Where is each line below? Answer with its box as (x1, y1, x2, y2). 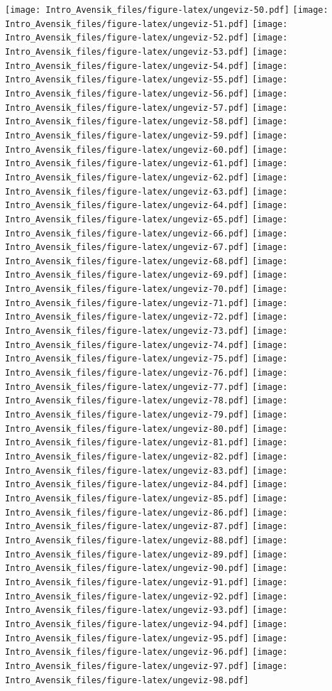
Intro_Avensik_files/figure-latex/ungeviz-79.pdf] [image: (5, 410, 288, 420)
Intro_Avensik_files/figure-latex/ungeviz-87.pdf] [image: (5, 521, 288, 532)
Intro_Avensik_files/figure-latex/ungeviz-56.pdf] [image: (5, 88, 288, 99)
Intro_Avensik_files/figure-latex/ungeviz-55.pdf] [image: (5, 75, 288, 85)
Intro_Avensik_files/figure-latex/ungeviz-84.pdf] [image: (5, 479, 288, 490)
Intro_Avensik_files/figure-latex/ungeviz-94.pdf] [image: (5, 619, 288, 629)
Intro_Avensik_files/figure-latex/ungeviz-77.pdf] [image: (5, 381, 288, 392)
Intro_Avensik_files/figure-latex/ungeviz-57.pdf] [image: (5, 102, 288, 113)
